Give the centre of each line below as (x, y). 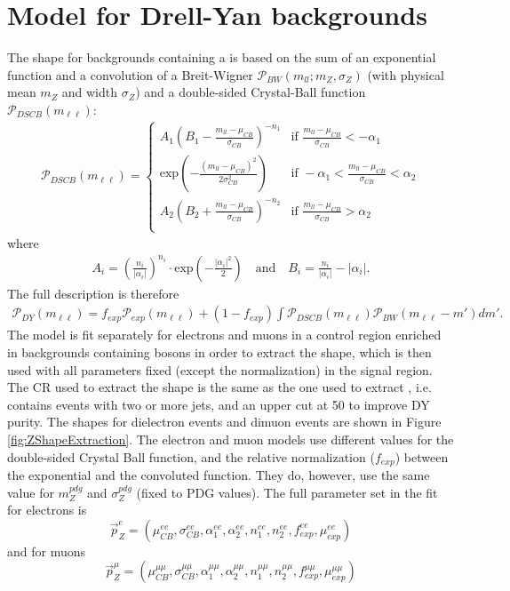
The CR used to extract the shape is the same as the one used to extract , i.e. (219, 387)
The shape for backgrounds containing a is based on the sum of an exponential (222, 57)
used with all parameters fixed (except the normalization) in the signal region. (220, 369)
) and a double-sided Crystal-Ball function (251, 92)
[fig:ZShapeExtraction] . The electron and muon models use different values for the (231, 439)
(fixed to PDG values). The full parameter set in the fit (287, 492)
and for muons (47, 551)
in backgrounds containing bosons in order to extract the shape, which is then (219, 351)
